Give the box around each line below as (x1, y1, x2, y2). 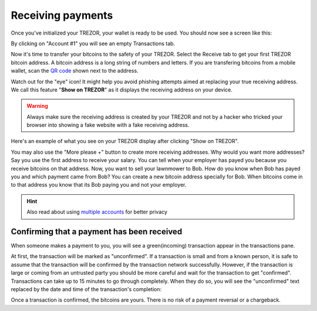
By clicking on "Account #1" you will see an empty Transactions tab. (11, 40, 176, 47)
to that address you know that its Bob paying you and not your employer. (11, 181, 187, 188)
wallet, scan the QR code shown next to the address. (11, 67, 139, 75)
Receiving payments (11, 9, 113, 22)
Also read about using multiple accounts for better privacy (26, 208, 167, 215)
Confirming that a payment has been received (11, 227, 183, 236)
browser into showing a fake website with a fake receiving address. (26, 121, 190, 129)
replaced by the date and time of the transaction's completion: (11, 286, 162, 293)
